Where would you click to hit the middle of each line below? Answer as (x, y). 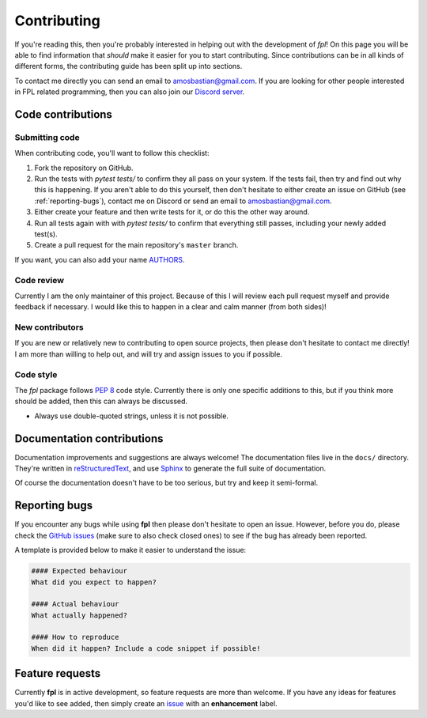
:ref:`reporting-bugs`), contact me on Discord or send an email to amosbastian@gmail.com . (183, 201)
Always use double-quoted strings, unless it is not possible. (132, 416)
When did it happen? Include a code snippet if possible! (146, 648)
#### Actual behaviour (75, 604)
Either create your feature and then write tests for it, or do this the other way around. (172, 212)
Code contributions (63, 114)
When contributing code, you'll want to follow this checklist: (112, 153)
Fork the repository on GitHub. (84, 168)
